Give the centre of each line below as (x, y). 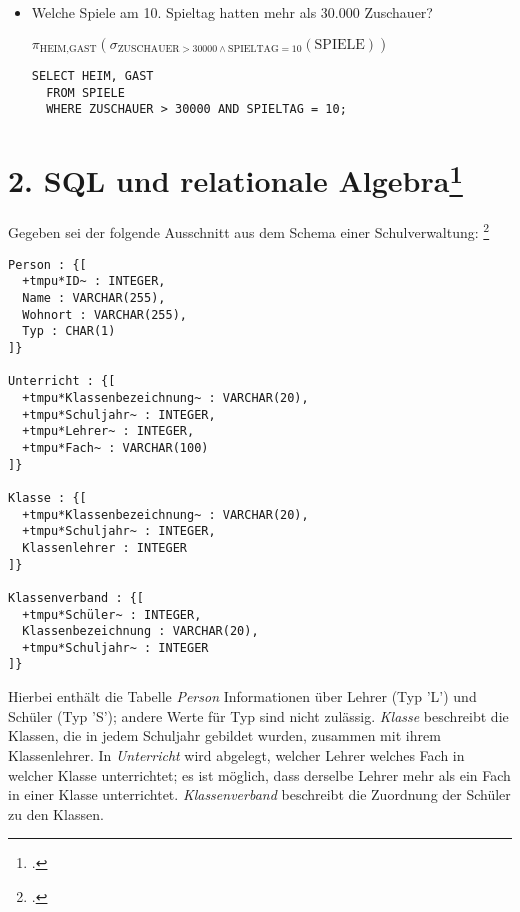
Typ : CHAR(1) (69, 331)
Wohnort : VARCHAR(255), (104, 314)
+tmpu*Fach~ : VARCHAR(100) (115, 447)
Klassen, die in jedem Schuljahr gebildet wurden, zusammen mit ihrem (224, 735)
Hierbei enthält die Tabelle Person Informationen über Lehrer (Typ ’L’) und (242, 696)
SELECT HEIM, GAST (92, 76)
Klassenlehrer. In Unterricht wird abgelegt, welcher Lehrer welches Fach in (236, 754)
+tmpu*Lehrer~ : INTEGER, (108, 431)
